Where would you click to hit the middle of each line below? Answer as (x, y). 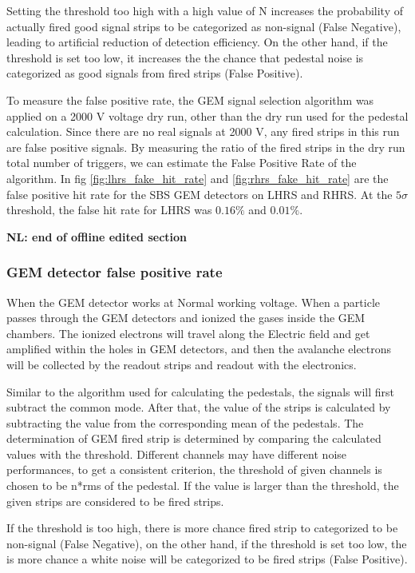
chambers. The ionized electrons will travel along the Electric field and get (188, 333)
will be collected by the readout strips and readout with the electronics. (182, 364)
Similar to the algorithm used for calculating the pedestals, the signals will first (200, 391)
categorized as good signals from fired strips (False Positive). (155, 73)
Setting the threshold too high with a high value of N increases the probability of (205, 10)
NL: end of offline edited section (97, 236)
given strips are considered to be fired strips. (115, 501)
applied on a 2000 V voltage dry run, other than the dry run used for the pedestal (207, 115)
